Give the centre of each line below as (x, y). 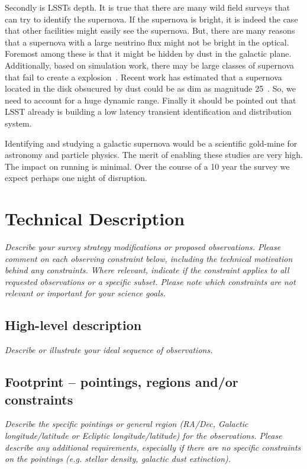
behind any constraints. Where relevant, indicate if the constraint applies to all (147, 270)
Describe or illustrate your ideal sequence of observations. (109, 350)
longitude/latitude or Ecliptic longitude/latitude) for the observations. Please (143, 435)
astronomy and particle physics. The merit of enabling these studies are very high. (154, 155)
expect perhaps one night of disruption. (76, 178)
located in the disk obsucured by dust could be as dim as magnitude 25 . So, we (150, 88)
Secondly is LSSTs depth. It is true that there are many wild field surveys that (148, 7)
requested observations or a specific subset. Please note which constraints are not (150, 281)
